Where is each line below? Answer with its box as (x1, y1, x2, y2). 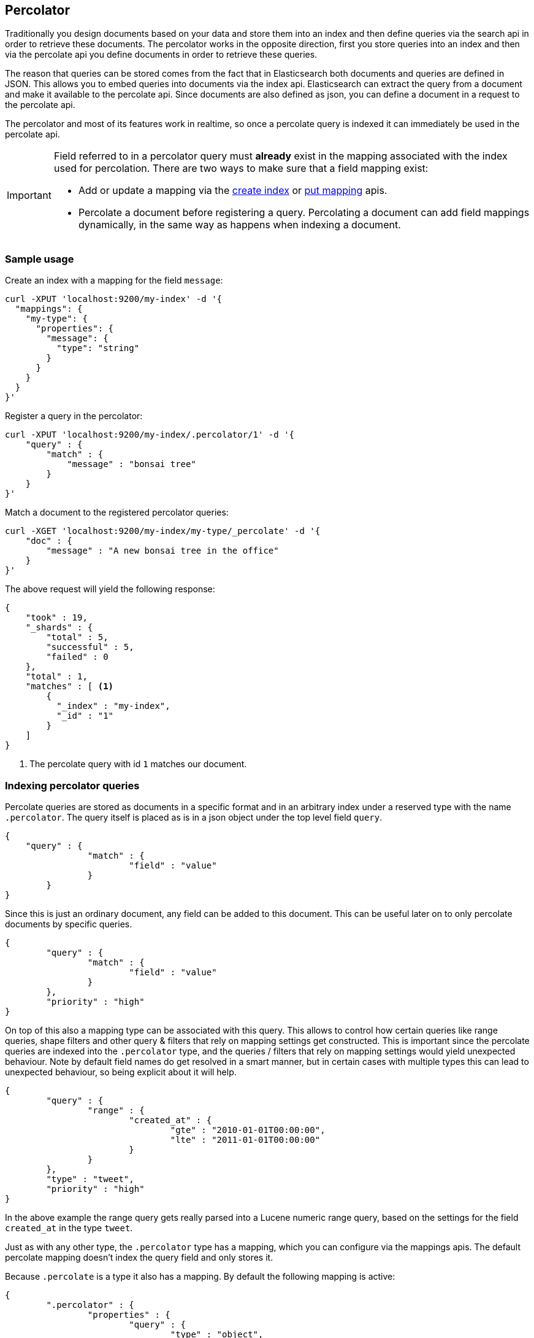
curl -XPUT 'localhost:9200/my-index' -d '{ (5, 294, 223, 304)
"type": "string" (56, 343, 140, 354)
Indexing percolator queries (5, 779, 140, 792)
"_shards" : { (25, 622, 93, 633)
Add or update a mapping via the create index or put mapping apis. (78, 184, 387, 197)
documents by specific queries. (5, 918, 132, 929)
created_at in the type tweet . (5, 1222, 133, 1233)
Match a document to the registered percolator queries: (5, 507, 229, 518)
